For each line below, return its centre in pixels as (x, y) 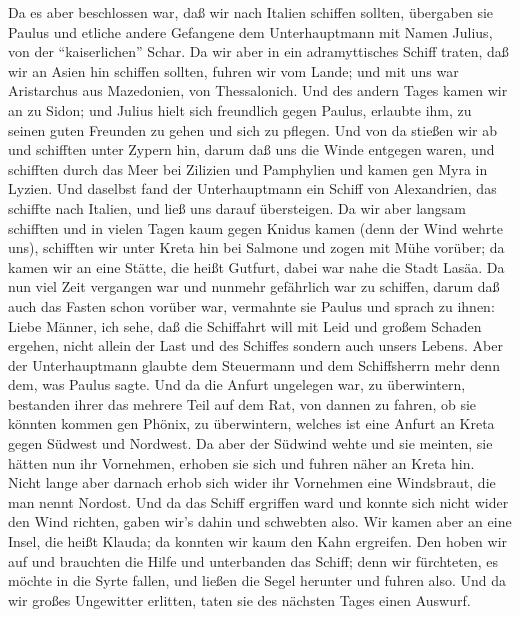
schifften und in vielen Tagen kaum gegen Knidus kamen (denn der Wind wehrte (255, 227)
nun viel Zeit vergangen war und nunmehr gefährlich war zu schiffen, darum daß (254, 286)
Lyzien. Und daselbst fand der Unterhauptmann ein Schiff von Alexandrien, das (252, 188)
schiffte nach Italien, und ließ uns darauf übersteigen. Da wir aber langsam (237, 207)
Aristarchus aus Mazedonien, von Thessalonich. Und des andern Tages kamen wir (258, 90)
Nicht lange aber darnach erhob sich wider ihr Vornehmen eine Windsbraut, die (252, 482)
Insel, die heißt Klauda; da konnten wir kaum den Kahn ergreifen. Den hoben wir (258, 541)
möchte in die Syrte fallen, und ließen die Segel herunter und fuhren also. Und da (257, 580)
